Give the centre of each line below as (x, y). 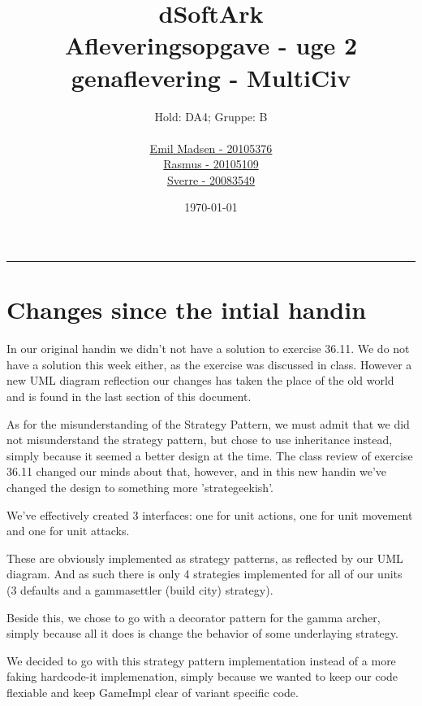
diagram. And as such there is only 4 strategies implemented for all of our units (205, 574)
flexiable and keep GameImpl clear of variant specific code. (153, 692)
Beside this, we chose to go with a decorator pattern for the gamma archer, (194, 617)
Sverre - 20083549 (211, 179)
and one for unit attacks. (68, 531)
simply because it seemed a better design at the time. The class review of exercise (210, 455)
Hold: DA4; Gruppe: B (211, 116)
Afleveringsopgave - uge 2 (211, 45)
